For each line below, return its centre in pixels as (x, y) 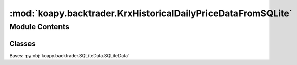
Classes (22, 43)
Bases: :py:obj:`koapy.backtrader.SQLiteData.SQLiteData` (69, 55)
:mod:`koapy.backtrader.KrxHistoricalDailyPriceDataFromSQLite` (151, 13)
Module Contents (39, 27)
